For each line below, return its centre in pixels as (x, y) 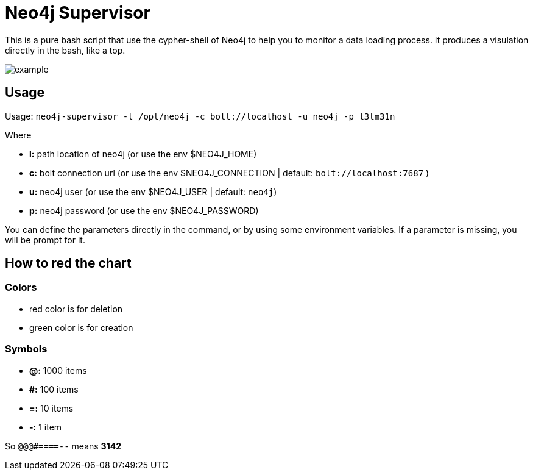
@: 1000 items (58, 370)
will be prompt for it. (45, 240)
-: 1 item (46, 427)
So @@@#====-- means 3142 (63, 446)
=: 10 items (51, 408)
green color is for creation (81, 327)
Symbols (26, 349)
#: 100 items (54, 389)
